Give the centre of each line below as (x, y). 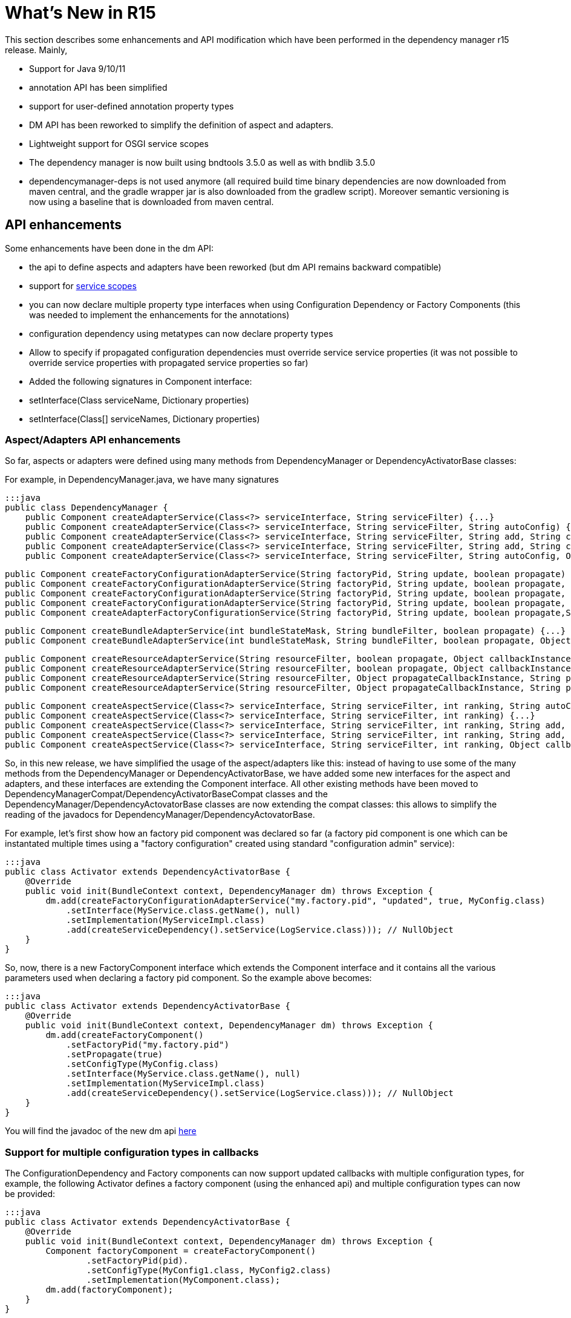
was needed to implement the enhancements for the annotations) (159, 315)
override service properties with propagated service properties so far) (169, 362)
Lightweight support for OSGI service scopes (119, 143)
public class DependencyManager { (86, 508)
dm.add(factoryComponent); (109, 1290)
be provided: (30, 1194)
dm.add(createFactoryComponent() (125, 1035)
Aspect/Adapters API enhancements (93, 439)
